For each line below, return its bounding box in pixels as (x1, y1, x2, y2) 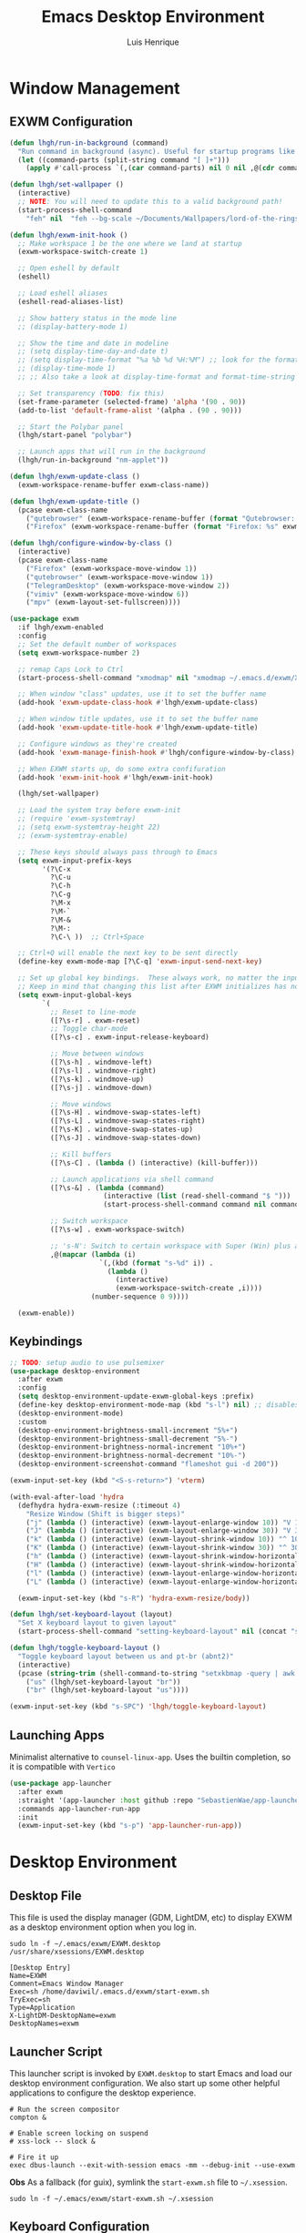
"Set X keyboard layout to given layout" (17, 1618, 178, 1627)
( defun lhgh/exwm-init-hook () (9, 230, 128, 240)
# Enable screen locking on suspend (9, 2129, 148, 2138)
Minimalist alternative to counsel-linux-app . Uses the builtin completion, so (9, 1751, 291, 1762)
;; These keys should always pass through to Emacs (17, 847, 219, 857)
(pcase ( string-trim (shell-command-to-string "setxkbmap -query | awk (17, 1668, 296, 1677)
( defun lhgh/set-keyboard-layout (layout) (9, 1610, 173, 1619)
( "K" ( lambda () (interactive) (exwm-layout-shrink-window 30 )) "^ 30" (25, 1544, 303, 1553)
